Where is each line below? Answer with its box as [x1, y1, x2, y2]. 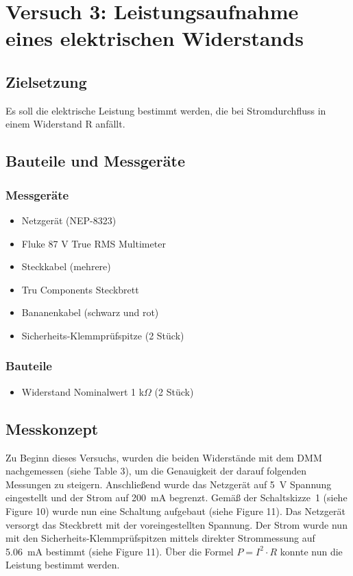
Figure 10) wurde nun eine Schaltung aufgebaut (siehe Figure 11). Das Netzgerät [5, 503, 345, 518]
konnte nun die [280, 544, 343, 558]
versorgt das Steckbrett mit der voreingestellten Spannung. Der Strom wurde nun [5, 517, 348, 531]
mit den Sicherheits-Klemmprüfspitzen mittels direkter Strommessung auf [5, 531, 315, 545]
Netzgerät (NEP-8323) [21, 213, 117, 227]
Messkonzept [5, 418, 99, 439]
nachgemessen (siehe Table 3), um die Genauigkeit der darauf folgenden [5, 464, 307, 478]
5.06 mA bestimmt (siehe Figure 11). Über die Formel [5, 544, 234, 558]
